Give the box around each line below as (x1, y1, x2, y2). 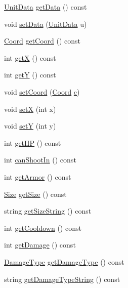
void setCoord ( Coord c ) (4, 86, 80, 97)
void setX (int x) (4, 103, 56, 114)
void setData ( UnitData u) (4, 18, 87, 29)
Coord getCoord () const (4, 35, 81, 46)
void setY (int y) (4, 120, 56, 131)
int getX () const (4, 52, 56, 63)
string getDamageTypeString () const (4, 273, 120, 284)
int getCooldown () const (4, 222, 81, 233)
